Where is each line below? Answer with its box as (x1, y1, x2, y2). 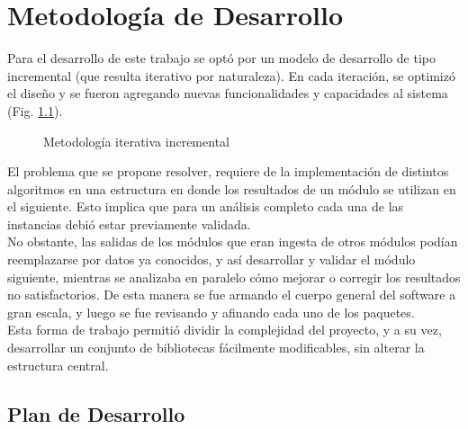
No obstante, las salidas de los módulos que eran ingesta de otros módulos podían (7, 232, 458, 251)
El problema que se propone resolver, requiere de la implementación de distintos (7, 162, 449, 181)
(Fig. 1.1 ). (7, 101, 63, 120)
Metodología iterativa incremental (43, 131, 229, 150)
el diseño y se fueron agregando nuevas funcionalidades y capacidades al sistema (7, 84, 448, 103)
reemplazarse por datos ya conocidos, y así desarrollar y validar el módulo (7, 250, 416, 269)
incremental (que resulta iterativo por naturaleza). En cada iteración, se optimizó (7, 66, 455, 85)
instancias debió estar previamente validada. (7, 214, 251, 233)
